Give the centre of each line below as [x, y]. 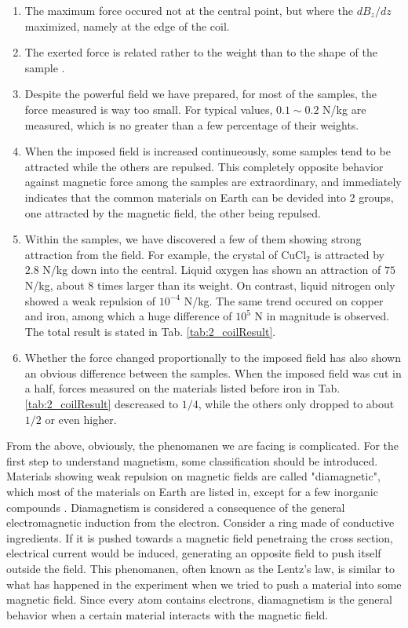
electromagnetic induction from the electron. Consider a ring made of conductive [200, 522]
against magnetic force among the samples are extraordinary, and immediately [213, 182]
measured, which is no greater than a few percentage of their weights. [192, 124]
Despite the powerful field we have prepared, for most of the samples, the [201, 94]
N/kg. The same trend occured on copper [284, 300]
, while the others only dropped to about [296, 404]
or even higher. [81, 419]
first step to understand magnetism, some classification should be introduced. [192, 460]
